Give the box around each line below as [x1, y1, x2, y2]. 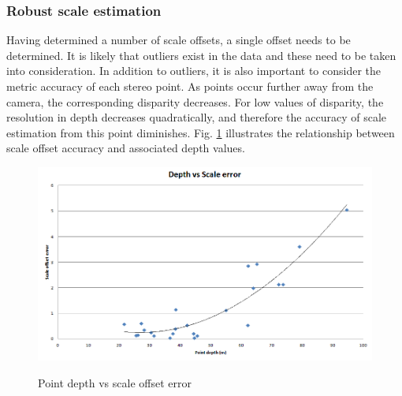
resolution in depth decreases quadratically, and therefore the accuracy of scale [6, 109, 386, 125]
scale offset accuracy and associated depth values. [6, 140, 245, 156]
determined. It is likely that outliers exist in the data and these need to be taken [6, 47, 396, 63]
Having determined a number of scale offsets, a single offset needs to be [6, 32, 351, 48]
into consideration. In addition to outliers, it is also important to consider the [6, 62, 382, 79]
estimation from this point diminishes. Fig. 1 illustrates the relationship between [6, 124, 395, 140]
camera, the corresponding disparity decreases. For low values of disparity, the [6, 93, 384, 110]
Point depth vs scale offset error [38, 374, 192, 390]
